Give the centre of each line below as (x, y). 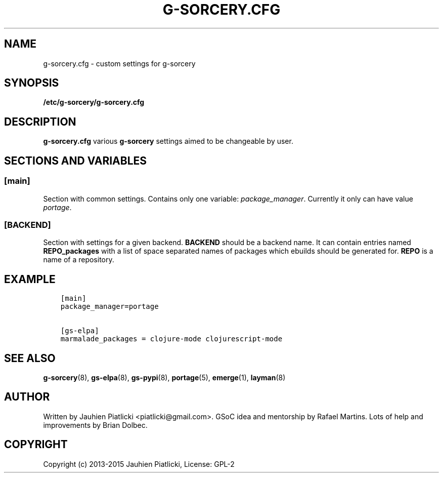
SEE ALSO (30, 358)
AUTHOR (27, 397)
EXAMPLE (30, 279)
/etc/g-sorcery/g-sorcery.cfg (94, 102)
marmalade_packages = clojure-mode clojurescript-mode (171, 339)
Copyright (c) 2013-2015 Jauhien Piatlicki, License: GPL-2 (139, 464)
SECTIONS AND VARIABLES (76, 161)
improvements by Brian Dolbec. (95, 425)
